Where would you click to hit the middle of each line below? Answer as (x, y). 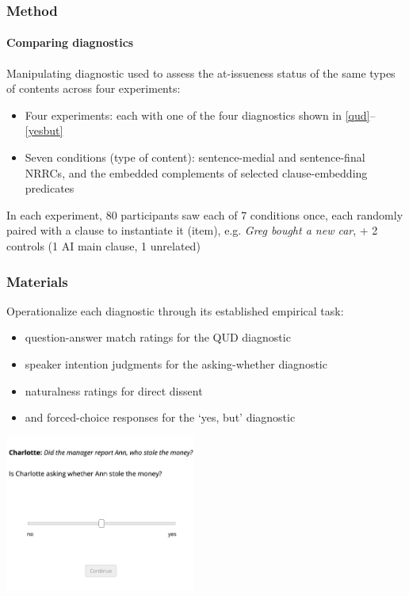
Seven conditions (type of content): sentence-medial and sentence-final (195, 157)
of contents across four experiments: (94, 88)
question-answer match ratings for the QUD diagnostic (158, 337)
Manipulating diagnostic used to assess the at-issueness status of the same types (201, 73)
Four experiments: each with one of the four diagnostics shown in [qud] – (200, 115)
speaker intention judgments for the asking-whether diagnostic (176, 363)
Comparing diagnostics (70, 42)
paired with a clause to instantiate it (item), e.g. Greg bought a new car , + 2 (192, 230)
